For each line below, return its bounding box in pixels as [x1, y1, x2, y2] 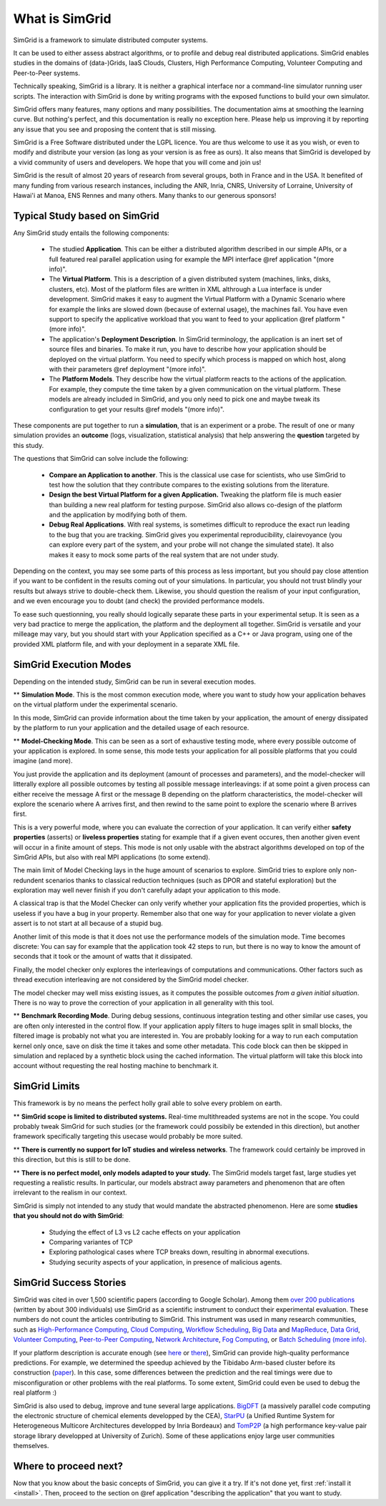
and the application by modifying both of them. [49, 511, 187, 519]
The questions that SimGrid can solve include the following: [13, 454, 189, 463]
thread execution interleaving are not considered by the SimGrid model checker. [13, 975, 249, 984]
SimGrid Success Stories [13, 1276, 127, 1289]
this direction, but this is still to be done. [13, 1155, 131, 1164]
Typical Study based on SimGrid [13, 209, 160, 221]
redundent [13, 876, 44, 884]
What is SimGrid [13, 11, 112, 26]
